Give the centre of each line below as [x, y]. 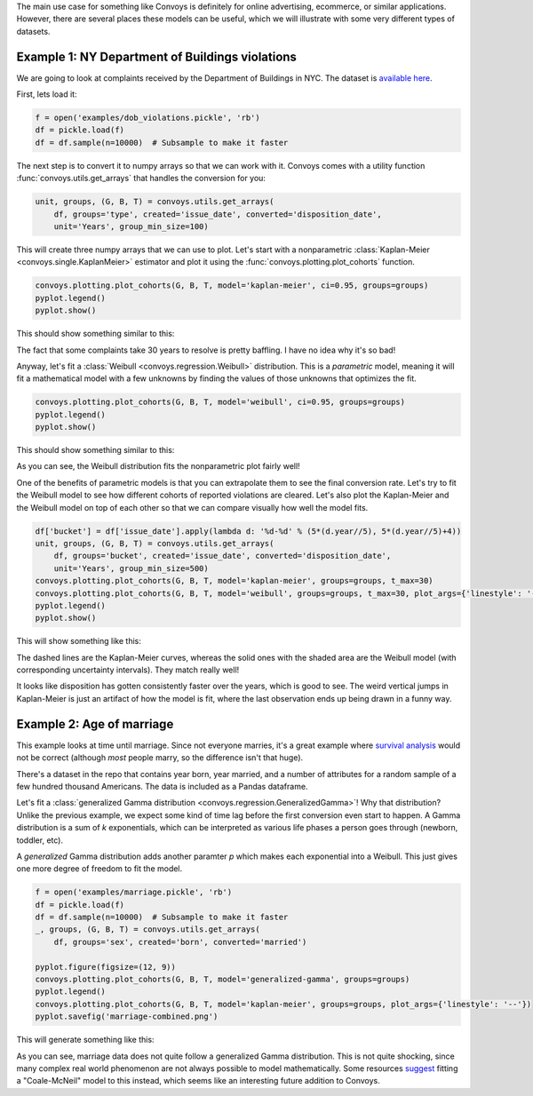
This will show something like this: [79, 641]
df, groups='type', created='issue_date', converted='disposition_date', [218, 214]
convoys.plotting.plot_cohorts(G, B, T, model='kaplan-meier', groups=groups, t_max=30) [235, 581]
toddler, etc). [40, 840]
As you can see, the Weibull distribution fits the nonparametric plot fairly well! [159, 466]
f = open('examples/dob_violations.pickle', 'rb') [148, 118]
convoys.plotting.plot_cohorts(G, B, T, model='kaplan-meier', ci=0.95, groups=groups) [232, 286]
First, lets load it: [47, 94]
